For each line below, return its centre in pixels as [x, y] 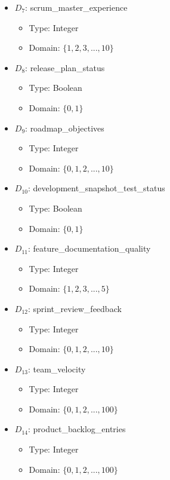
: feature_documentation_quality [89, 248]
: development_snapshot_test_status [96, 188]
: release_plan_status [65, 67]
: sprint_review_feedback [75, 308]
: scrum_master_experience [76, 7]
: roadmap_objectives [65, 128]
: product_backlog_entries [77, 429]
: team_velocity [57, 369]
